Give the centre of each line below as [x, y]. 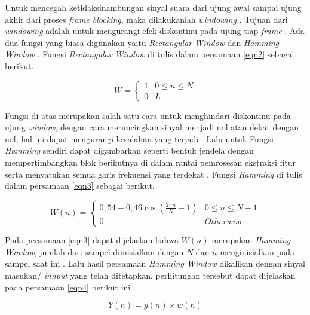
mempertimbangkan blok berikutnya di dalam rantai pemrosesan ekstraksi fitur [151, 162]
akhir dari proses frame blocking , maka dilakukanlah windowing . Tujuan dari [146, 19]
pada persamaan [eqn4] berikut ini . [70, 287]
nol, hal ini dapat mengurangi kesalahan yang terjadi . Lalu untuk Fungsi [139, 138]
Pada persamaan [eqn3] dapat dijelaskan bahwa [92, 240]
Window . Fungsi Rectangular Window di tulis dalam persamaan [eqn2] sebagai [150, 54]
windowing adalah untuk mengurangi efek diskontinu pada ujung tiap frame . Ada [155, 31]
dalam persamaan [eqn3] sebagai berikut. [80, 186]
